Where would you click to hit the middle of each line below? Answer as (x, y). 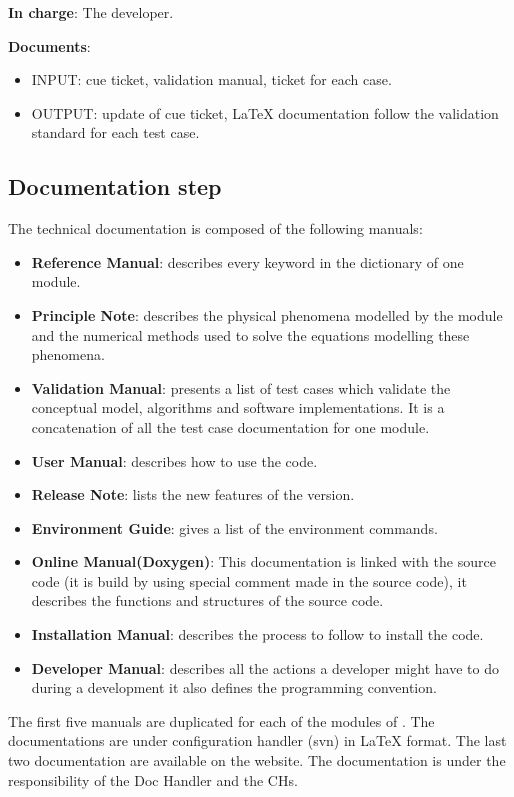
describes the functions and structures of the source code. (207, 600)
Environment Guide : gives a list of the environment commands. (234, 527)
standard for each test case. (115, 132)
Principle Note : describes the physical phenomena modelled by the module (267, 314)
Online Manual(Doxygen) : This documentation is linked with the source (263, 561)
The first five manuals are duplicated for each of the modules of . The (221, 720)
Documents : (49, 45)
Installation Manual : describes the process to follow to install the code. (257, 634)
